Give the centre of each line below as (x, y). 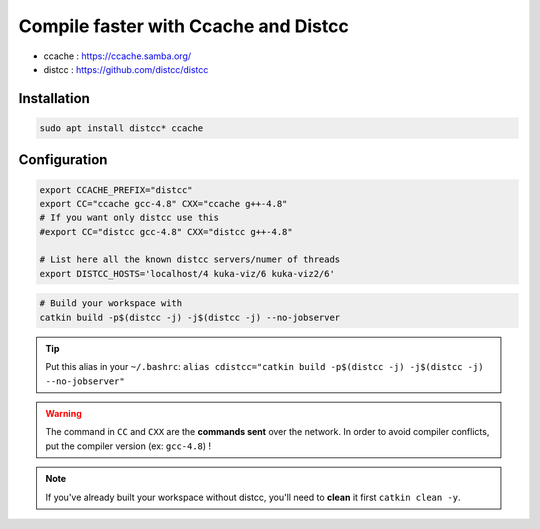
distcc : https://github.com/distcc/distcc (126, 69)
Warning (63, 413)
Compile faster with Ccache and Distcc (183, 26)
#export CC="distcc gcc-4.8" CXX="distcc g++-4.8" (166, 231)
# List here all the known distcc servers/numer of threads (190, 259)
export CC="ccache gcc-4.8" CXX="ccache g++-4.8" (163, 203)
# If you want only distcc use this (129, 218)
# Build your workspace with (111, 303)
